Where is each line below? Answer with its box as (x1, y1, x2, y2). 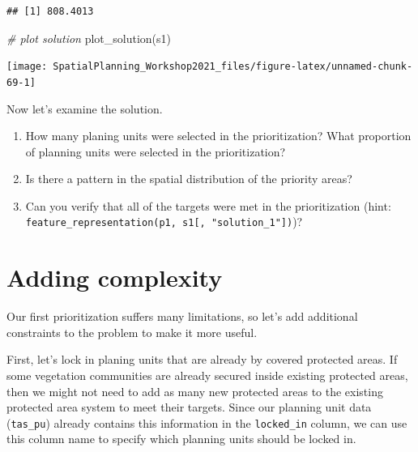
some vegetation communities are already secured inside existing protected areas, (6, 367, 408, 384)
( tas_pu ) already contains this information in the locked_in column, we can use (6, 414, 407, 431)
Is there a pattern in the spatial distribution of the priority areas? (25, 170, 352, 187)
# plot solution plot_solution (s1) (6, 29, 171, 46)
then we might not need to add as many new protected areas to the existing (6, 382, 383, 399)
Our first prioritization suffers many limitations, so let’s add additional (6, 308, 358, 325)
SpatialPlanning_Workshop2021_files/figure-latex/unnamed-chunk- (53, 61, 413, 73)
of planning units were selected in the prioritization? (25, 143, 286, 160)
